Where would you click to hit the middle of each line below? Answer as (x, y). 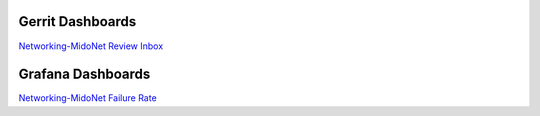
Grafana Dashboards (84, 74)
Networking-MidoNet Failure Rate (87, 98)
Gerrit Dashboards (77, 21)
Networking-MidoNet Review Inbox (91, 46)
